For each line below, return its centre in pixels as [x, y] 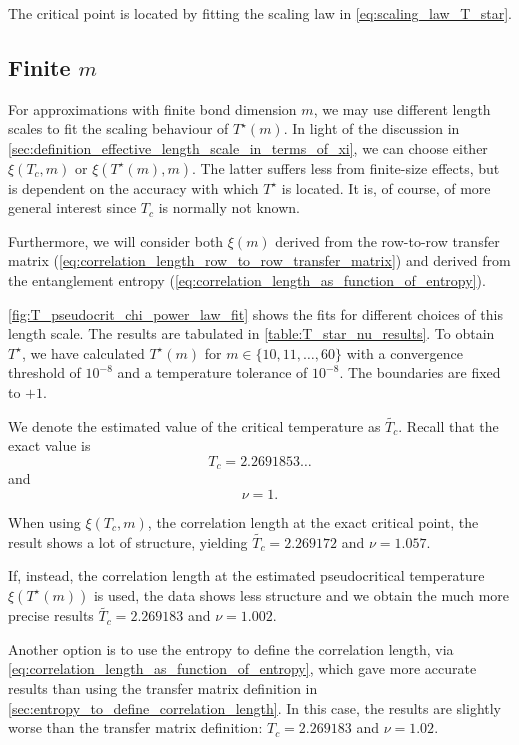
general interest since [72, 207]
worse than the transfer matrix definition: [135, 727]
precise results [51, 615]
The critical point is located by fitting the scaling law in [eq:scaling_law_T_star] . [260, 13]
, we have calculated [83, 352]
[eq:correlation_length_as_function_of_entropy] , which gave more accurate [242, 668]
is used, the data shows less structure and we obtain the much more [301, 594]
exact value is [49, 445]
